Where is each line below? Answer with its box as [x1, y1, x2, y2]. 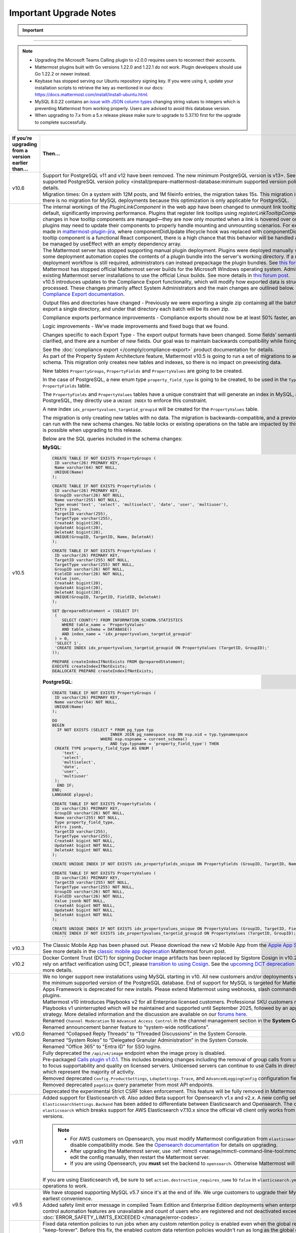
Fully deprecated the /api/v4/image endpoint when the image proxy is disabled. [42, 1050, 226, 1056]
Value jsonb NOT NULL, [54, 898, 106, 904]
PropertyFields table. [42, 382, 91, 389]
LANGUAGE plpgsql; [52, 792, 94, 797]
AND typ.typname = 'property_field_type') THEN [110, 741, 219, 746]
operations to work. [42, 1182, 88, 1189]
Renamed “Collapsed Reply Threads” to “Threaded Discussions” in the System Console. [42, 1030, 247, 1037]
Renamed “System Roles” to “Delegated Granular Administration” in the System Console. [42, 1036, 249, 1043]
